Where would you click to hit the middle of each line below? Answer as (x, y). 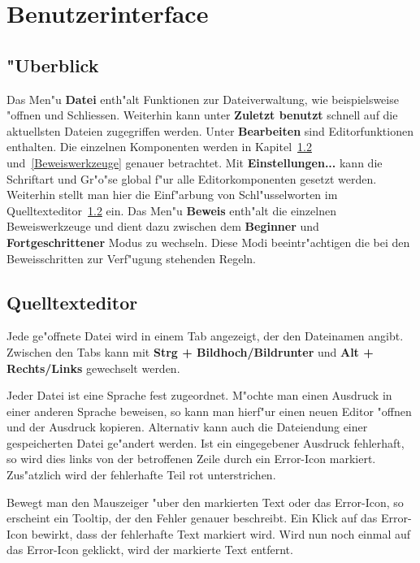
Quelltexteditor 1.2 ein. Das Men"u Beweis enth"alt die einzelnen (171, 210)
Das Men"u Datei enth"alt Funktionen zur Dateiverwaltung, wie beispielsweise (203, 99)
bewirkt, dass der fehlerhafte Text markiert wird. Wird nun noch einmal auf (221, 533)
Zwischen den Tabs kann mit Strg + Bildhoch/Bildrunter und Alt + (190, 351)
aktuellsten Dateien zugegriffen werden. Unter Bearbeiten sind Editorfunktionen (210, 130)
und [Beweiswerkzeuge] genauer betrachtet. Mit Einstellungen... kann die (195, 162)
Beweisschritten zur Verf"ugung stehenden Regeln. (131, 258)
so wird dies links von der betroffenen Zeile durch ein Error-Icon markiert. (191, 459)
